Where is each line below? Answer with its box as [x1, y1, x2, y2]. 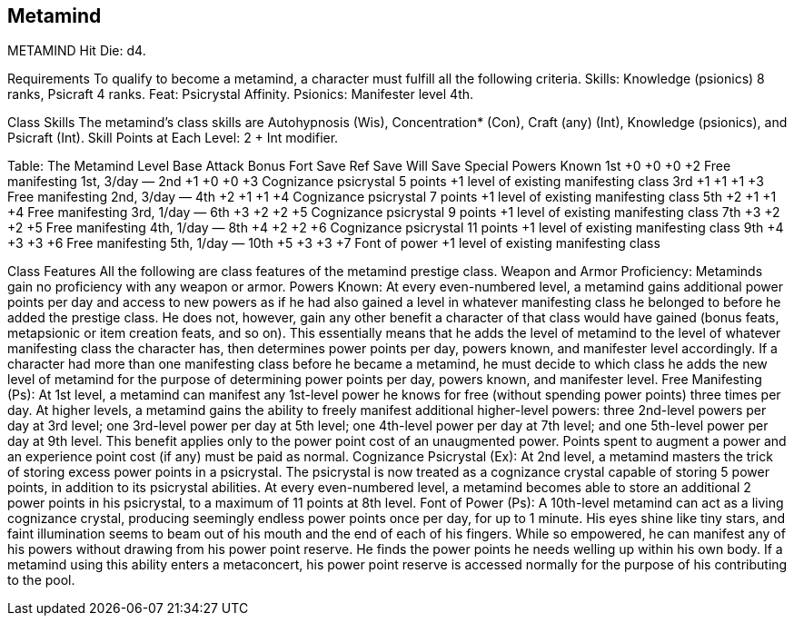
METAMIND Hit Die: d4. [7, 43, 146, 59]
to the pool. [7, 572, 75, 588]
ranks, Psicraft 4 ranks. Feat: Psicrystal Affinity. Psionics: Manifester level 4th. [7, 86, 474, 103]
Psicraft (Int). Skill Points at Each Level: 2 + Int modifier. [7, 130, 339, 146]
